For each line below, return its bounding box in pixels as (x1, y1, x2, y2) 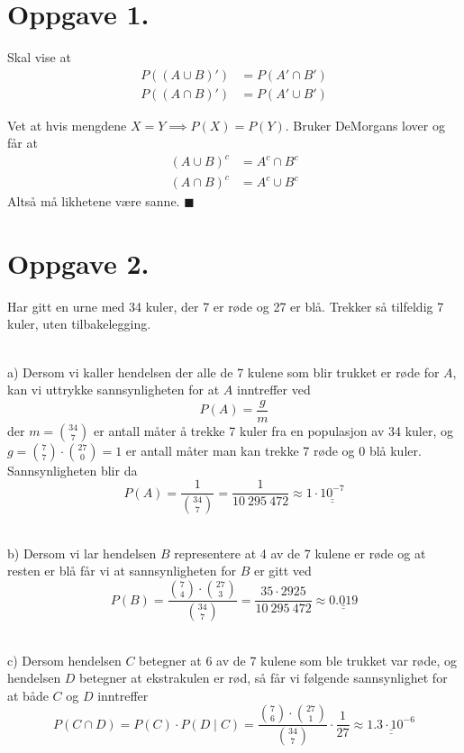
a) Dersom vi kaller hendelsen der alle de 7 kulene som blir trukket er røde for (7, 362, 440, 381)
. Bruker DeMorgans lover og (285, 115, 445, 134)
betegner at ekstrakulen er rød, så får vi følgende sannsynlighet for (79, 668, 448, 687)
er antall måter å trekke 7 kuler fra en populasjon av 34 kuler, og (94, 421, 453, 440)
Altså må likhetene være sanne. (7, 192, 180, 211)
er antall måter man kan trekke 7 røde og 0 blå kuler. (125, 440, 422, 459)
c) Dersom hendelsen (7, 650, 122, 669)
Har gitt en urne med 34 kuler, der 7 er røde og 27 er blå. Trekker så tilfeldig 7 (7, 296, 444, 315)
